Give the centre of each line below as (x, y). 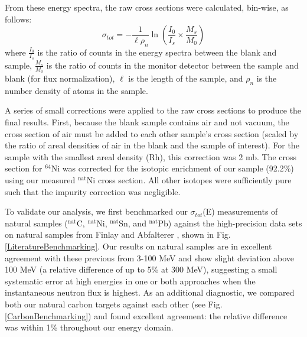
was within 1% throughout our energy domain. (89, 327)
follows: (18, 19)
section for (24, 168)
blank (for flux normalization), (60, 78)
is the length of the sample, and (186, 78)
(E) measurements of (240, 211)
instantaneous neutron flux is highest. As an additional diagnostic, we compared (150, 292)
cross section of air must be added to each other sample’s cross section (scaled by (152, 133)
